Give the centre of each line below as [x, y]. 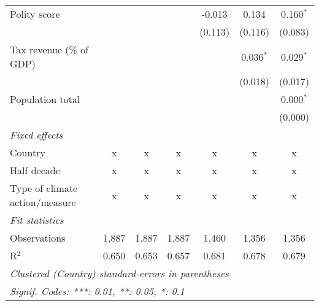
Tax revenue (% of [49, 49]
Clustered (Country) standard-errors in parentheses [119, 273]
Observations [38, 238]
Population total [45, 99]
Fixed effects [37, 135]
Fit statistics [37, 220]
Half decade [35, 170]
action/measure [43, 202]
